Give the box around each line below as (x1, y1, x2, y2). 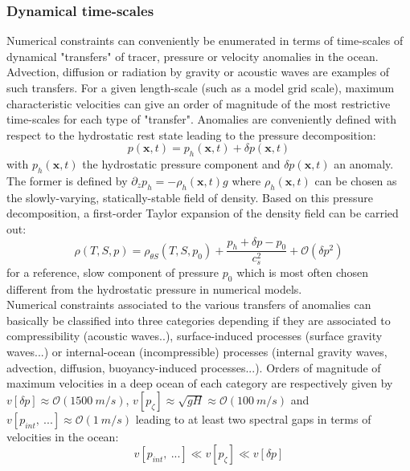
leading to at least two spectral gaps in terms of (135, 410, 371, 427)
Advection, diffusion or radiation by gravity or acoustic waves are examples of (6, 63, 390, 80)
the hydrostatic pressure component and (82, 156, 281, 173)
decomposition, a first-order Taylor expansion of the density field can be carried (6, 205, 399, 221)
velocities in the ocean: (6, 428, 119, 445)
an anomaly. (334, 156, 394, 173)
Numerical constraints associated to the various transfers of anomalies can (6, 296, 371, 313)
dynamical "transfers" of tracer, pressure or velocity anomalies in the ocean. (6, 47, 379, 64)
